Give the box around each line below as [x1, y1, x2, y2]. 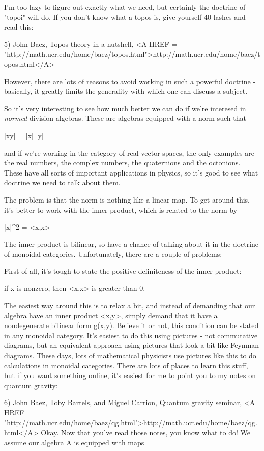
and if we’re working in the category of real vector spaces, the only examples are [4, 147, 254, 158]
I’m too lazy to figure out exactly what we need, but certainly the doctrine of [4, 2, 246, 12]
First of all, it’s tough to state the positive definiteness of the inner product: [4, 265, 242, 276]
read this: [4, 21, 34, 32]
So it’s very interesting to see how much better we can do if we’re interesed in [4, 103, 246, 113]
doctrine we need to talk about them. [4, 177, 121, 188]
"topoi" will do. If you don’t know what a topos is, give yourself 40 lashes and [4, 11, 246, 22]
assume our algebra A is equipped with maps [4, 437, 144, 447]
